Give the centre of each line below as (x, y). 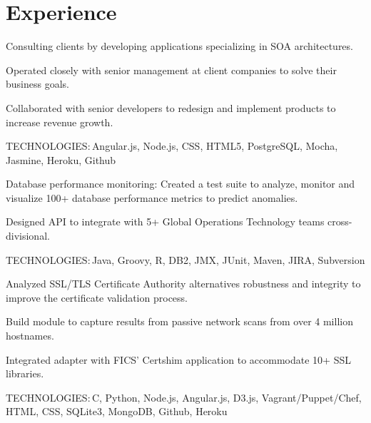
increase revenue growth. (60, 122)
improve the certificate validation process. (97, 297)
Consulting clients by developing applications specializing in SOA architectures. (179, 46)
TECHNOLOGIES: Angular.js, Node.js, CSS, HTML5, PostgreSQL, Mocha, (172, 146)
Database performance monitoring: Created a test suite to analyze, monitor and (181, 184)
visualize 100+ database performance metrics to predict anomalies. (152, 197)
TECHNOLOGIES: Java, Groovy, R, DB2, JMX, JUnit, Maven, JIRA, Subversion (185, 259)
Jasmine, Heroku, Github (61, 159)
